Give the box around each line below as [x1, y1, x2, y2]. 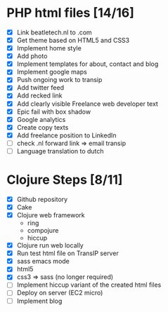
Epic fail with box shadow [16, 107, 91, 116]
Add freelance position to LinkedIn [16, 131, 117, 140]
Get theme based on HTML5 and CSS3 [16, 36, 130, 44]
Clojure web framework [16, 211, 85, 219]
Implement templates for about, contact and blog [16, 60, 159, 68]
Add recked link [16, 91, 63, 100]
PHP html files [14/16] [6, 5, 135, 21]
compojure [27, 226, 59, 235]
